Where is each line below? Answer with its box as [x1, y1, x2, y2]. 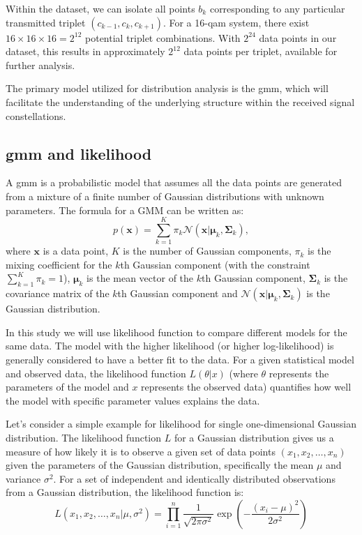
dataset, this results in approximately [6, 44, 165, 59]
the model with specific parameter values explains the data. [6, 393, 260, 407]
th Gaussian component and [117, 286, 238, 301]
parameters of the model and [6, 379, 129, 394]
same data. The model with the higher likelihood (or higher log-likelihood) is [6, 338, 334, 353]
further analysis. [6, 57, 75, 72]
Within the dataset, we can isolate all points [6, 1, 195, 15]
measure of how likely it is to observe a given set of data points [6, 444, 276, 458]
